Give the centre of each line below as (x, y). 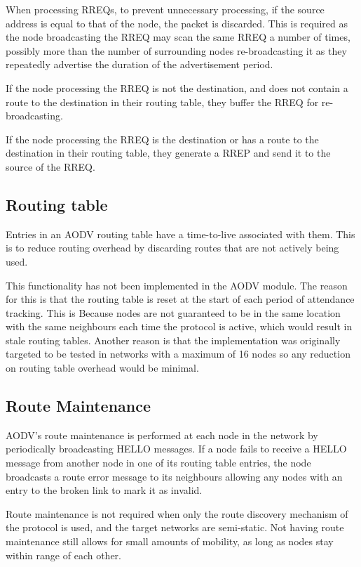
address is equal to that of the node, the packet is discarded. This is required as (177, 23)
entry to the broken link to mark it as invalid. (104, 490)
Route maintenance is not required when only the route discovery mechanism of (177, 513)
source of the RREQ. (50, 166)
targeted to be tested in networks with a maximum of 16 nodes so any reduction (178, 354)
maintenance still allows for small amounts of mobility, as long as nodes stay (170, 541)
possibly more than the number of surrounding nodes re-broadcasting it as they (176, 50)
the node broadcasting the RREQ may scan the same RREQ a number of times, (178, 37)
